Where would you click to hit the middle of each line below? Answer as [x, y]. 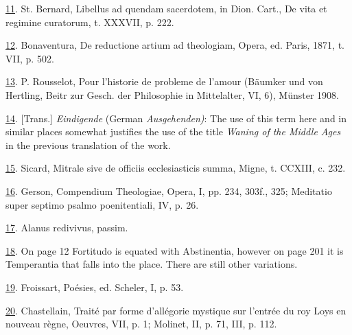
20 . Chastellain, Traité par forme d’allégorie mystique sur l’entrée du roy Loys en [176, 310]
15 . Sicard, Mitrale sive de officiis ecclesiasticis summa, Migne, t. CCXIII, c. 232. [176, 168]
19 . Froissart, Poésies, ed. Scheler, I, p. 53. [95, 287]
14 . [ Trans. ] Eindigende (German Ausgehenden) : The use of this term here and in [176, 118]
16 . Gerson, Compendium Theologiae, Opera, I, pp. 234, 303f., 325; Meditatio [169, 190]
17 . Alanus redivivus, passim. [67, 228]
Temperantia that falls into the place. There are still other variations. [152, 264]
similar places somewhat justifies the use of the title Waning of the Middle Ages [173, 131]
